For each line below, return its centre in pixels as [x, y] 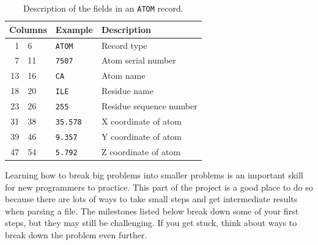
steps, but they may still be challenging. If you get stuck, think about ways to [151, 223]
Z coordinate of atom [141, 151]
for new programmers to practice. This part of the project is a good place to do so [159, 187]
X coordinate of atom [142, 121]
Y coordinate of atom [142, 136]
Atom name [123, 75]
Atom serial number [139, 60]
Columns [28, 29]
